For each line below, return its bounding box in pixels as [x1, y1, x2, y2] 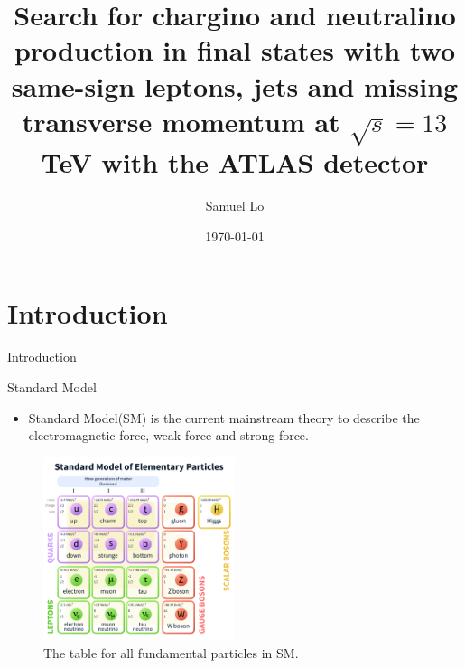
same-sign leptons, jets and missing [11, 67, 459, 104]
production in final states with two [14, 32, 456, 69]
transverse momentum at [22, 102, 340, 139]
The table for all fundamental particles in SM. [43, 644, 299, 663]
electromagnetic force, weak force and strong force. [28, 426, 309, 445]
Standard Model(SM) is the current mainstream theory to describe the [28, 408, 420, 427]
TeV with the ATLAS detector [41, 144, 429, 181]
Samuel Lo [205, 196, 265, 215]
